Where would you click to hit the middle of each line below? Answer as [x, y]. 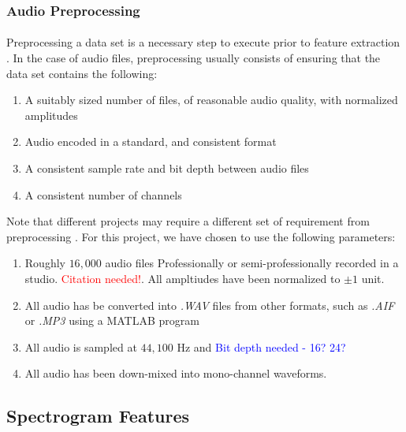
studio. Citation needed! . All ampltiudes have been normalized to [183, 278]
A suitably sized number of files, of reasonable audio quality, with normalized [211, 100]
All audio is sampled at [81, 346]
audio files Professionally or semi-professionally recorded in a [252, 263]
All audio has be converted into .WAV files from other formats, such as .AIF [210, 305]
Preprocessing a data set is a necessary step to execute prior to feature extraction [203, 42]
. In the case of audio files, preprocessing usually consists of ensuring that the [194, 58]
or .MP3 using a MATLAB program [112, 320]
